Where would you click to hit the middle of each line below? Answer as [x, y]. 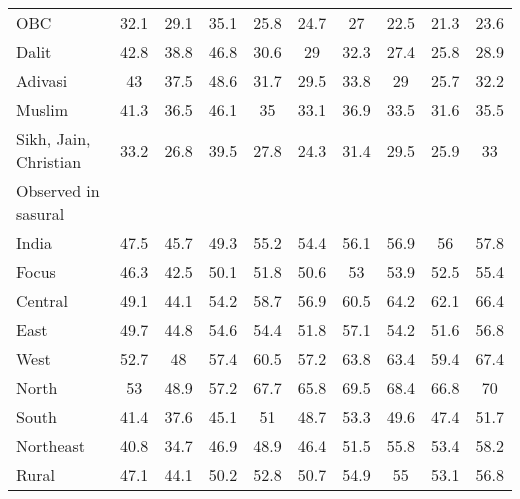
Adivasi [42, 80]
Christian [49, 161]
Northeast [51, 445]
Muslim [42, 109]
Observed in [58, 190]
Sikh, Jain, [53, 138]
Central [42, 300]
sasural [40, 213]
